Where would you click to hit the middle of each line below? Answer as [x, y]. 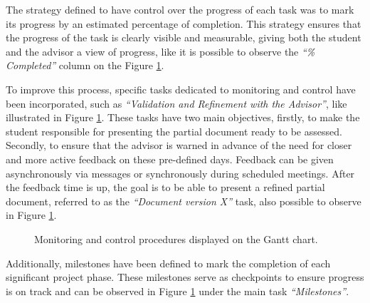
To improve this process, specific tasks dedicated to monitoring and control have [181, 89]
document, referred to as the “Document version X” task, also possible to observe [184, 201]
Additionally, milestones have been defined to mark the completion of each [168, 263]
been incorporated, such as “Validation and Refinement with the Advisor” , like [176, 103]
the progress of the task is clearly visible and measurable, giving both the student [184, 37]
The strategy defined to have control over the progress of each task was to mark [180, 9]
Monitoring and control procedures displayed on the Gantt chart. [176, 238]
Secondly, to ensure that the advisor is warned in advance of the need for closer [179, 145]
